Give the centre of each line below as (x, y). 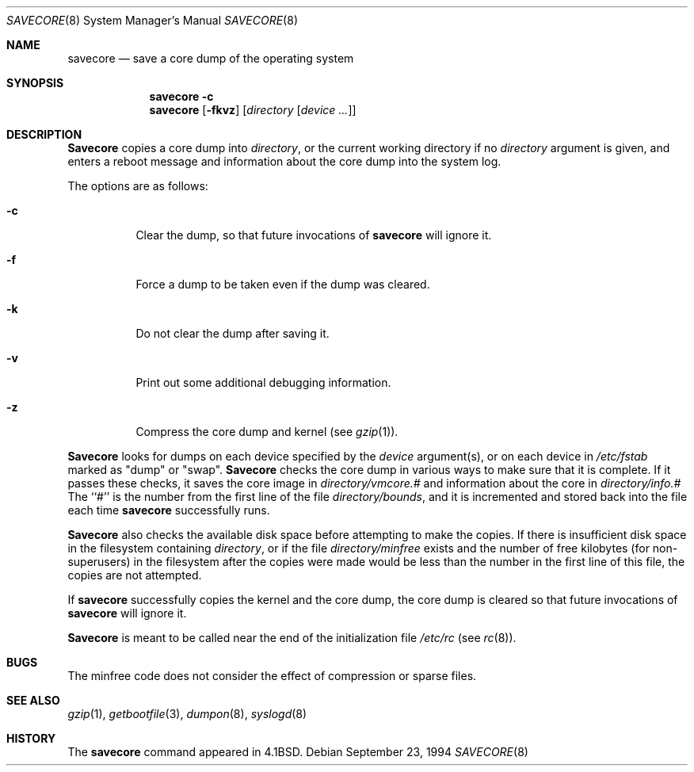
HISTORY (31, 738)
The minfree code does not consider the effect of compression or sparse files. (272, 676)
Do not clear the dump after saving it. (233, 333)
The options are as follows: (138, 186)
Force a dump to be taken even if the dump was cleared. (283, 284)
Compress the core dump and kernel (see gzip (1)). (267, 432)
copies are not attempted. (135, 575)
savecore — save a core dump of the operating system (211, 58)
